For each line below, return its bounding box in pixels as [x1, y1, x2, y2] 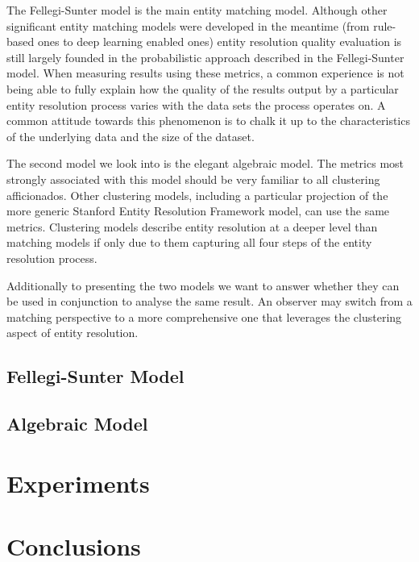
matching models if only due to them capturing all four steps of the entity [6, 234, 372, 251]
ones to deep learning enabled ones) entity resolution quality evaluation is [37, 33, 402, 50]
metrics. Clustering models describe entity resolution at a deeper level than [6, 218, 378, 235]
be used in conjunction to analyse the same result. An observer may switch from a [6, 293, 413, 310]
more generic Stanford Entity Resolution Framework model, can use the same [6, 202, 390, 219]
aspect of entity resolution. [6, 324, 139, 341]
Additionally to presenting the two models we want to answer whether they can [6, 277, 400, 293]
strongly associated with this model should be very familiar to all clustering [6, 170, 380, 187]
